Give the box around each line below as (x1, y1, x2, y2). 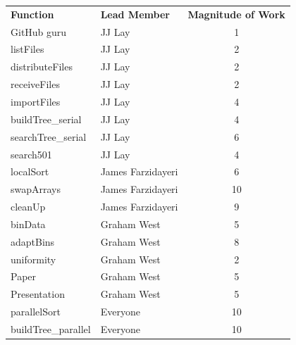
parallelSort (11, 304, 61, 319)
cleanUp (11, 199, 46, 214)
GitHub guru (11, 24, 67, 39)
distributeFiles (11, 59, 73, 74)
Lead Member (100, 6, 170, 21)
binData (11, 216, 46, 231)
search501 (11, 146, 52, 161)
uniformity (11, 251, 56, 266)
